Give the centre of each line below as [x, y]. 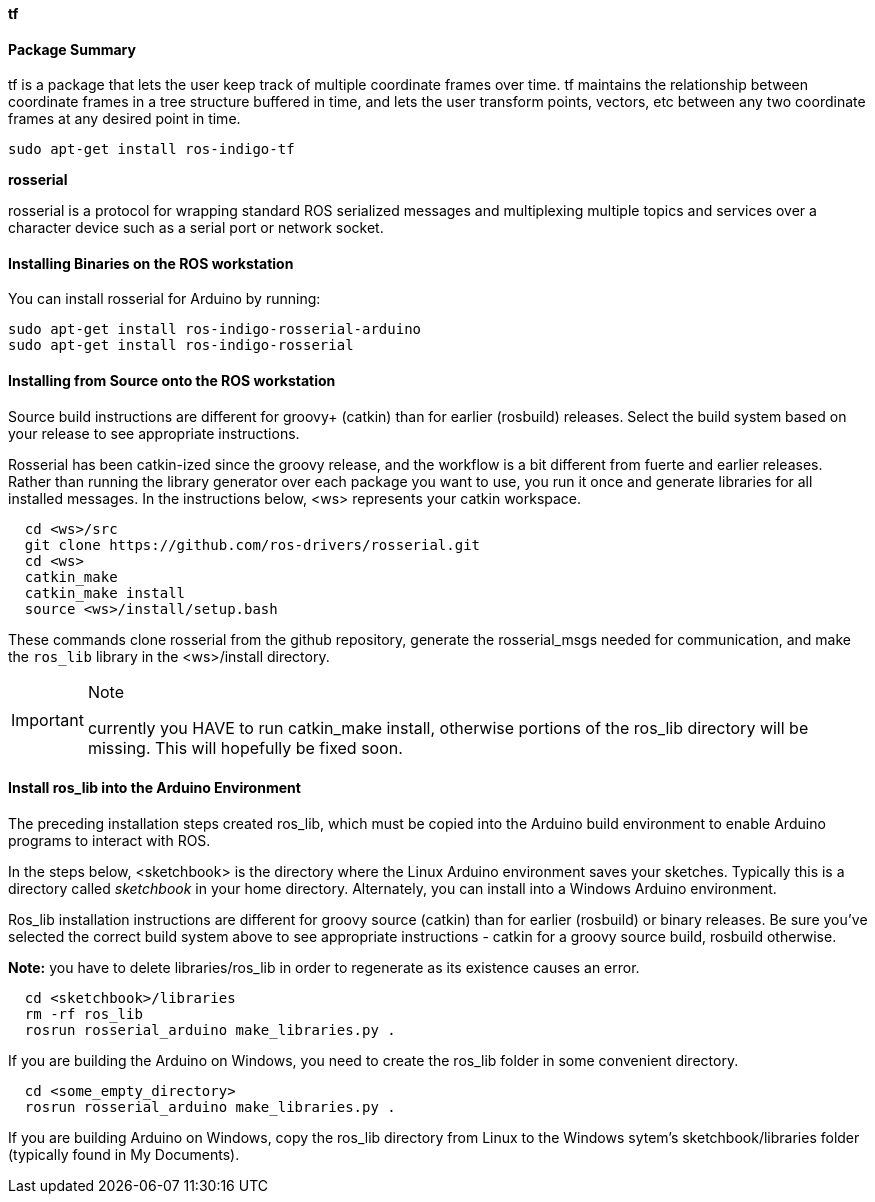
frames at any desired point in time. [124, 119]
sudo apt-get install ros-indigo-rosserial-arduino [215, 329]
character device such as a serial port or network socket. [196, 228]
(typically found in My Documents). [124, 1154]
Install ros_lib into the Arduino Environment [154, 788]
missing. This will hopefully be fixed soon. [245, 747]
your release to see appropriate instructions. [154, 433]
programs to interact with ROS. [109, 840]
